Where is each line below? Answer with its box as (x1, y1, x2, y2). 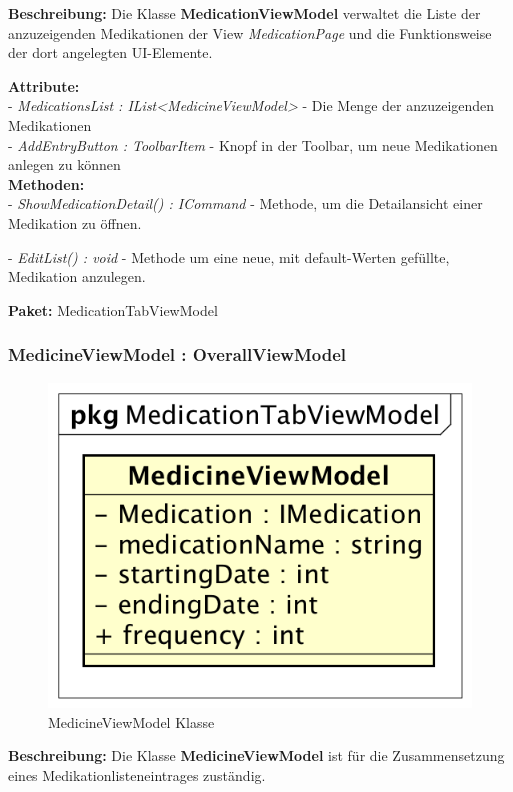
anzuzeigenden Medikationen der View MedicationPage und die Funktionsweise (8, 22, 492, 43)
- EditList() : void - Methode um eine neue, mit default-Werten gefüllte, (8, 246, 450, 267)
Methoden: (8, 173, 85, 194)
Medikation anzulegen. (8, 266, 146, 287)
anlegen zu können (8, 154, 121, 175)
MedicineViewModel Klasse (48, 711, 215, 732)
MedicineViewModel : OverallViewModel (8, 342, 346, 367)
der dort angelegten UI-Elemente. (8, 42, 213, 63)
